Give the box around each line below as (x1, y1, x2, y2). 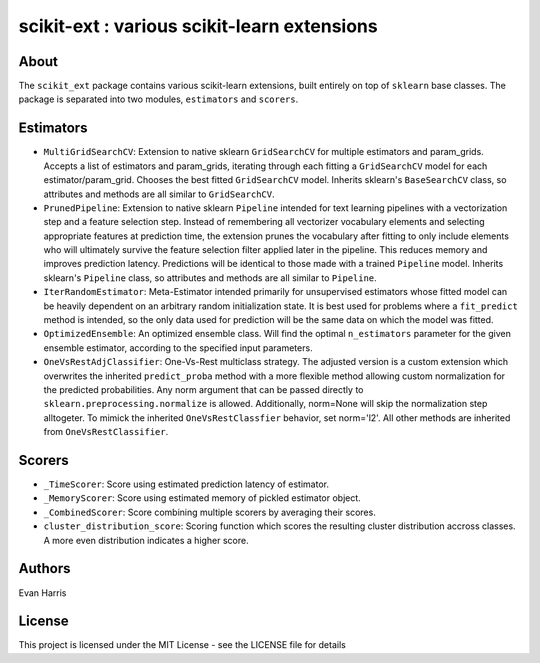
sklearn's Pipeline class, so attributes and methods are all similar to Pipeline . (43, 271, 377, 284)
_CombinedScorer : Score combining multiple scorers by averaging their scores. (43, 506, 377, 518)
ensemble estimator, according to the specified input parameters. (43, 341, 314, 354)
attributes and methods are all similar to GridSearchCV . (43, 188, 275, 200)
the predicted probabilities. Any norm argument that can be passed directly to (43, 384, 364, 395)
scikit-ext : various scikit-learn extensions (18, 15, 379, 37)
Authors (18, 560, 71, 577)
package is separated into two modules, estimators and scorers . (18, 93, 299, 105)
